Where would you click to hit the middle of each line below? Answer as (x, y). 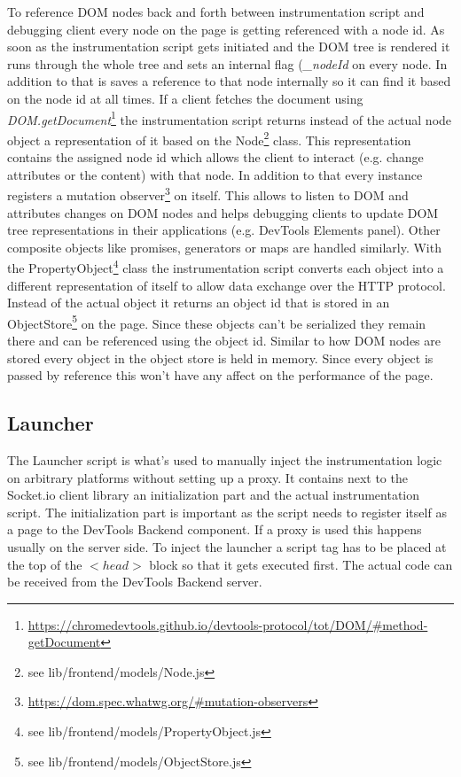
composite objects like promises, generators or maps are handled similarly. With (224, 247)
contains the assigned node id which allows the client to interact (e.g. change (215, 157)
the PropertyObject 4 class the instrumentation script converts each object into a (226, 266)
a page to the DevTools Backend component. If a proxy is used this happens (215, 529)
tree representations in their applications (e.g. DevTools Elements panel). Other (224, 230)
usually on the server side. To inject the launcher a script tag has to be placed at (227, 546)
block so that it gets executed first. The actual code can (301, 564)
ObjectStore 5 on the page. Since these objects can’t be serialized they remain (217, 322)
